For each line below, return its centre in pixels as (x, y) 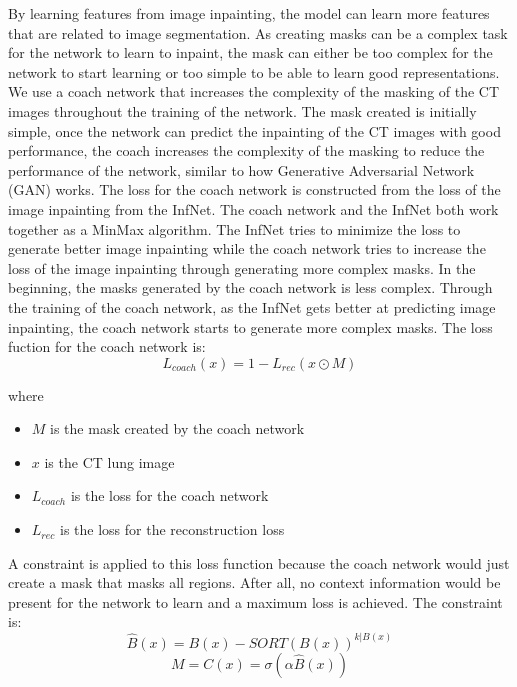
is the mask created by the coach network (177, 428)
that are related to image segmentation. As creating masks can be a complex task (258, 32)
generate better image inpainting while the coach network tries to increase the (247, 248)
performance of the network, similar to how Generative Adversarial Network (241, 169)
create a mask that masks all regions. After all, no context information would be (254, 582)
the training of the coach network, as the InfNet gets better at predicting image (252, 306)
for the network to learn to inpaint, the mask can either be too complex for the (250, 52)
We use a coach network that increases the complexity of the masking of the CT (254, 91)
